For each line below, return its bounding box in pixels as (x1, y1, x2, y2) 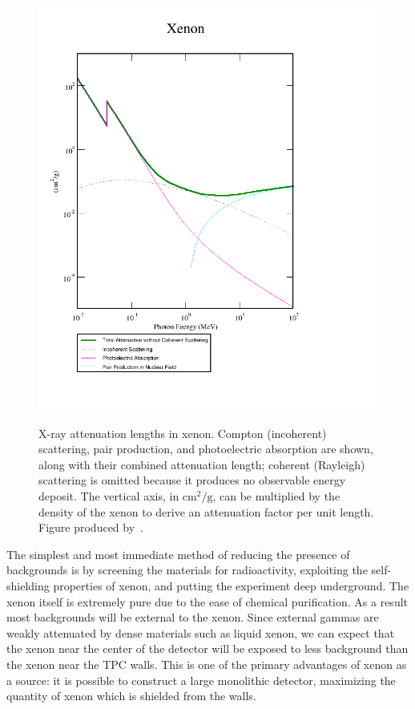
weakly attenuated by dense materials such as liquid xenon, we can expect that (6, 624, 395, 641)
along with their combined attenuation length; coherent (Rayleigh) (38, 456, 365, 472)
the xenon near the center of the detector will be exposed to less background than (6, 640, 409, 657)
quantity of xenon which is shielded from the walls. (6, 687, 256, 704)
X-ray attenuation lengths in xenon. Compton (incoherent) (38, 424, 327, 441)
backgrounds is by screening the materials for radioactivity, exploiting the (6, 561, 368, 578)
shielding (6, 577, 50, 594)
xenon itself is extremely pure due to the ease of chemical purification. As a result (6, 593, 409, 610)
